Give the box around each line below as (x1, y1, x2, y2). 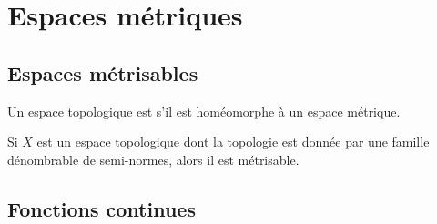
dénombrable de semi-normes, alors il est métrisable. (7, 149, 300, 168)
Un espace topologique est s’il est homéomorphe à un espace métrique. (7, 101, 401, 120)
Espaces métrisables (7, 58, 198, 87)
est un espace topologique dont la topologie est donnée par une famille (36, 132, 430, 151)
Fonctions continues (7, 194, 196, 222)
